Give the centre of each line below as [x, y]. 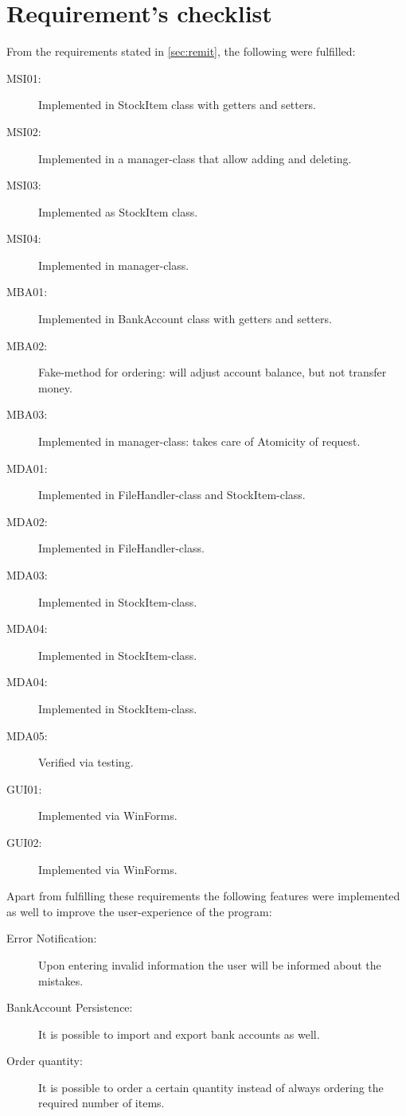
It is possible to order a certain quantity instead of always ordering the [211, 1087]
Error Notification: [52, 938]
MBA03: [27, 414]
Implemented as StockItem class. [118, 211]
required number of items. [101, 1103]
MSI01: [24, 78]
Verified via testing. [86, 762]
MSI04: [24, 238]
